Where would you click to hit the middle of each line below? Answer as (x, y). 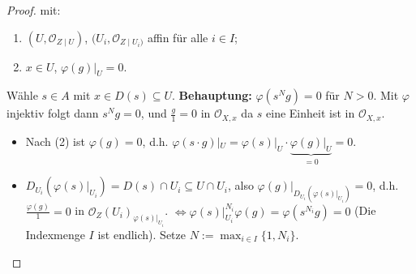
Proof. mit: (34, 10)
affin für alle (178, 37)
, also (240, 185)
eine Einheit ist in (311, 113)
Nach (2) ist (55, 141)
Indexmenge (55, 234)
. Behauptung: (212, 95)
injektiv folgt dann (53, 113)
